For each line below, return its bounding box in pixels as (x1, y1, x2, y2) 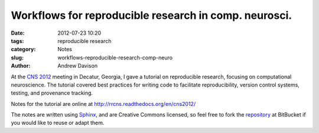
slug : (11, 54, 24, 61)
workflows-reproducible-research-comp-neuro (57, 54, 173, 61)
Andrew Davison (57, 62, 97, 69)
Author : (11, 62, 31, 69)
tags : (11, 37, 24, 44)
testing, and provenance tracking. (11, 89, 93, 97)
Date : (11, 29, 25, 36)
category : (11, 46, 36, 53)
